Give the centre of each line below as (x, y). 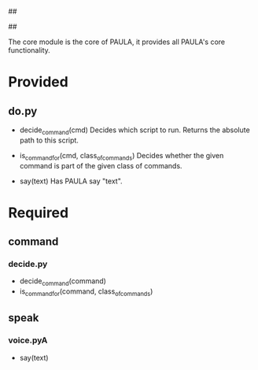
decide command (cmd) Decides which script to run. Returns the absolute (135, 131)
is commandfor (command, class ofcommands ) (86, 292)
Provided (38, 82)
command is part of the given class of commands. (101, 165)
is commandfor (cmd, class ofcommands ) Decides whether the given (122, 156)
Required (39, 213)
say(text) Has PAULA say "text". (71, 181)
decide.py (28, 265)
